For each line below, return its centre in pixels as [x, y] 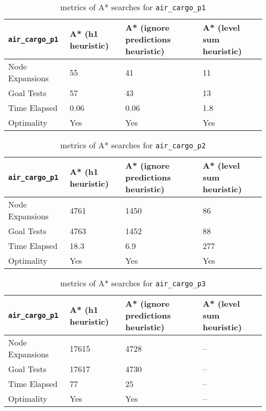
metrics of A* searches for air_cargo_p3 [133, 283]
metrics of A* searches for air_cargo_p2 [133, 145]
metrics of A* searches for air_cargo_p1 [133, 7]
